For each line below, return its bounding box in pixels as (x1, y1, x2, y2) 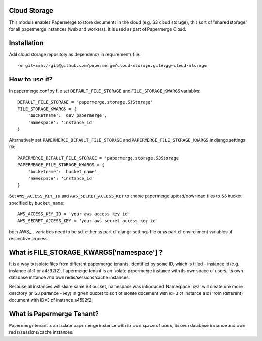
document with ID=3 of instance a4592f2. (9, 297, 93, 303)
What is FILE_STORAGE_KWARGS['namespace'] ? (9, 248, 163, 257)
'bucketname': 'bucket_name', (27, 169, 99, 175)
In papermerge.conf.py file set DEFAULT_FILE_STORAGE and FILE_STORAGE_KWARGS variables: (9, 88, 201, 94)
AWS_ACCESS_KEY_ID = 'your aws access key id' (17, 211, 131, 217)
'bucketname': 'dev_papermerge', (27, 113, 108, 118)
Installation (9, 39, 44, 47)
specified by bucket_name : (9, 200, 65, 206)
